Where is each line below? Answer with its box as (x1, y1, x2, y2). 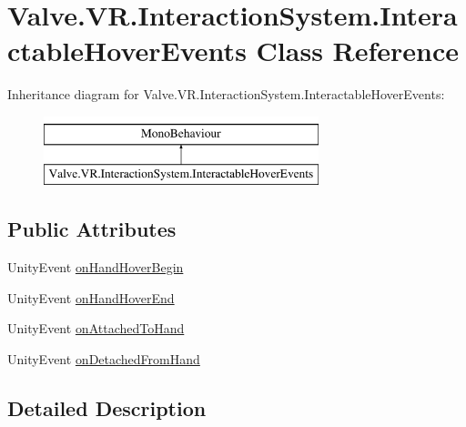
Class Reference (256, 32, 460, 69)
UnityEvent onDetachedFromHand (7, 350, 200, 369)
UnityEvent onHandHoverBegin (7, 258, 184, 277)
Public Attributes (7, 215, 177, 243)
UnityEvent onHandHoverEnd (7, 288, 175, 307)
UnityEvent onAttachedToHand (7, 319, 185, 338)
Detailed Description (7, 394, 207, 422)
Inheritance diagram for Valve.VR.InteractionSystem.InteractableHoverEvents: (7, 85, 445, 104)
